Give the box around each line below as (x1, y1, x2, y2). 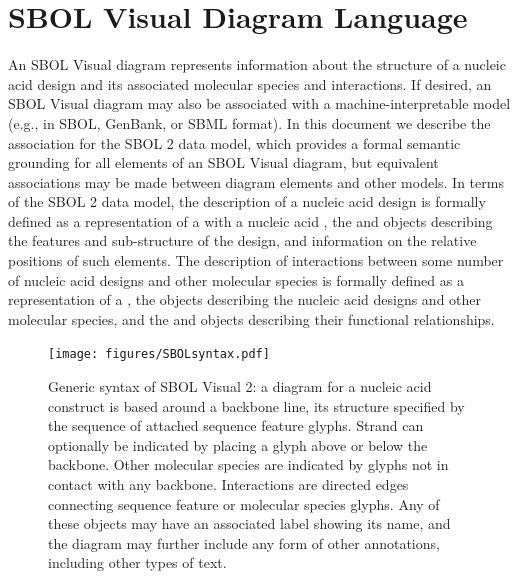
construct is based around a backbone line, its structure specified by (48, 395, 465, 416)
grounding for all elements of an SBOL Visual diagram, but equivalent (8, 152, 439, 173)
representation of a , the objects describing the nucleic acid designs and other (8, 289, 482, 310)
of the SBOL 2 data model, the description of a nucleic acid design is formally (8, 191, 486, 212)
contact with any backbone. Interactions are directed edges (48, 474, 409, 495)
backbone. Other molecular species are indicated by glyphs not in (48, 454, 449, 475)
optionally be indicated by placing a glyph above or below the (48, 434, 428, 455)
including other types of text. (48, 552, 227, 573)
